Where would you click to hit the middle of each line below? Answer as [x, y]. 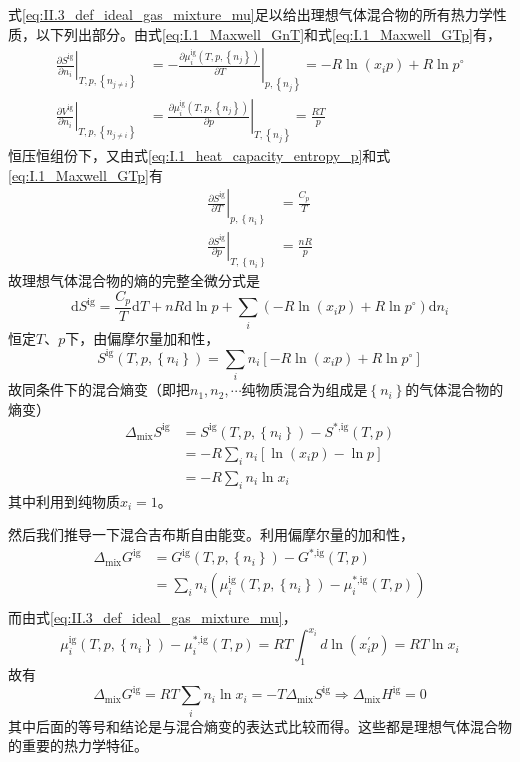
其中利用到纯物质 [64, 500]
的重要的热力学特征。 [78, 745]
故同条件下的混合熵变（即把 [99, 389]
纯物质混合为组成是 [304, 389]
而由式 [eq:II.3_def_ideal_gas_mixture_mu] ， [152, 617]
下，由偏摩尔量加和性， [142, 337]
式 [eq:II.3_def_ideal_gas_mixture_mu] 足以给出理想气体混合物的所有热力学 [250, 14]
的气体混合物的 [454, 389]
